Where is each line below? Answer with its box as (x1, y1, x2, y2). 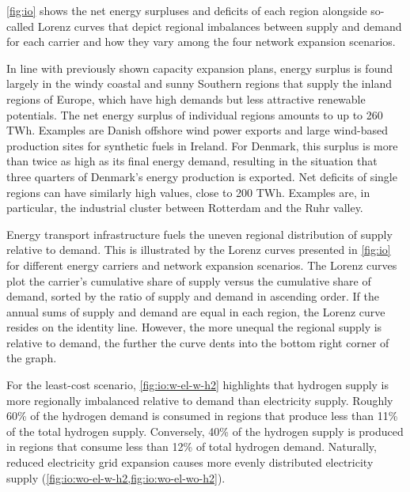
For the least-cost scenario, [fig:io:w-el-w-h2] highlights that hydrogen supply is (6, 377, 389, 393)
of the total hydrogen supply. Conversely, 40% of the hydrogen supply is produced (6, 422, 404, 439)
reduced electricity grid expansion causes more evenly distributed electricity (6, 454, 374, 471)
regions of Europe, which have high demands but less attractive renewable (6, 90, 366, 107)
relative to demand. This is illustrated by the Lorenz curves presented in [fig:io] (6, 241, 391, 258)
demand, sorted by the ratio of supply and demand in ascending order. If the (6, 288, 379, 305)
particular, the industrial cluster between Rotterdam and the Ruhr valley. (6, 199, 363, 216)
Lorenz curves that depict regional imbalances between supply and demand (37, 17, 402, 34)
